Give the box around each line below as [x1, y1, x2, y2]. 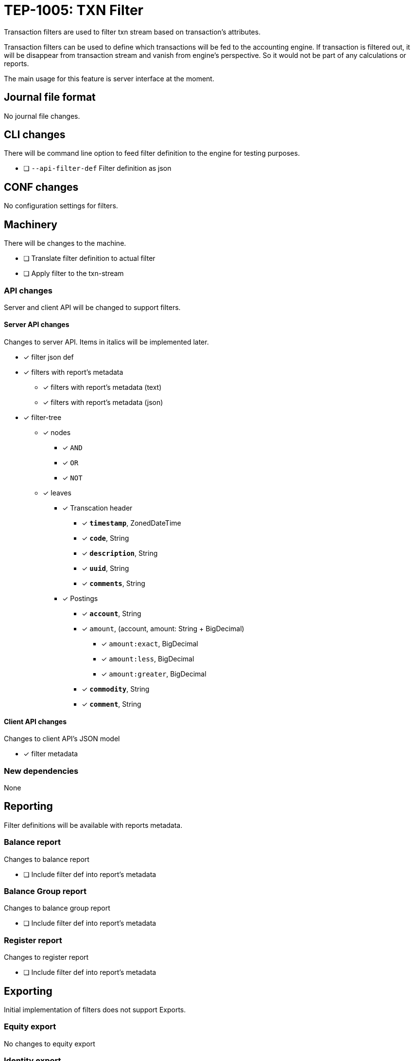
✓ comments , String [82, 579, 145, 588]
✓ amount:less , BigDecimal [101, 655, 194, 663]
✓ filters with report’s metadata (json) [43, 398, 163, 407]
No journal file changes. [4, 111, 80, 120]
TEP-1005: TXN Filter [4, 2, 143, 18]
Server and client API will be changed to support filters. [4, 303, 181, 311]
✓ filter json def [23, 353, 74, 362]
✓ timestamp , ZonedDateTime [82, 519, 181, 528]
